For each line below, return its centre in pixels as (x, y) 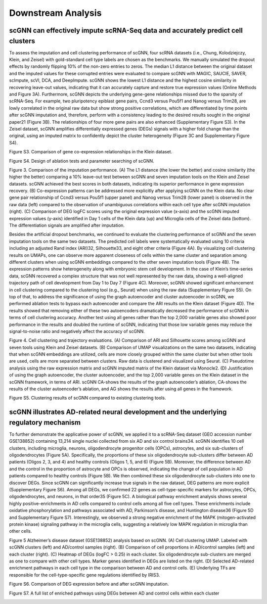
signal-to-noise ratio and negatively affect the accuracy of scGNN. (77, 331)
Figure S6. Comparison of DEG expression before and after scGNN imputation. (89, 584)
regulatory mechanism (45, 422)
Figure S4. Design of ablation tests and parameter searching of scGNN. (82, 161)
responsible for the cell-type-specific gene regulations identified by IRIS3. (85, 575)
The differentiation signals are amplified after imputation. (67, 226)
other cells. (21, 531)
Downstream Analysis (55, 13)
